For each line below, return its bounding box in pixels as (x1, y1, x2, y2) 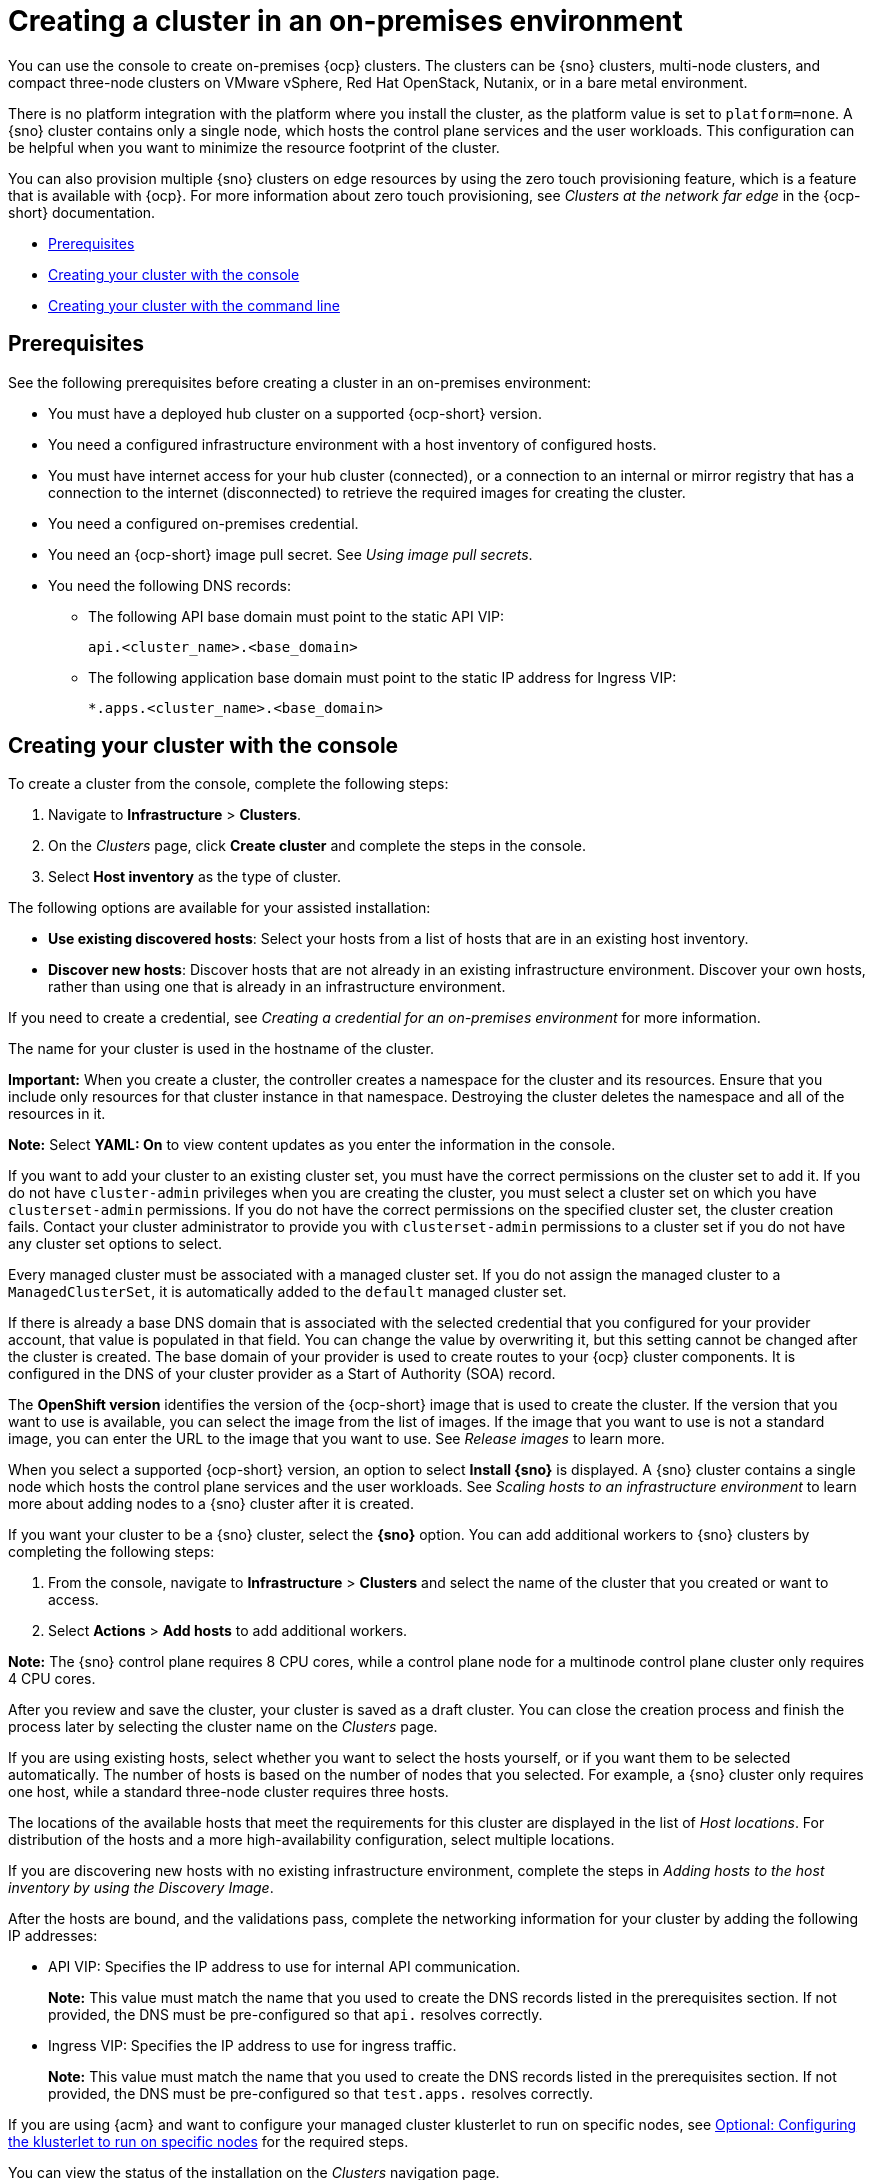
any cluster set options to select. (8, 1235, 223, 1253)
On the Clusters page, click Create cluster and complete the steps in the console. (48, 837, 586, 855)
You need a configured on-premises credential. (48, 514, 359, 532)
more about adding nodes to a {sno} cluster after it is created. (8, 1495, 414, 1513)
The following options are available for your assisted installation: (8, 899, 431, 917)
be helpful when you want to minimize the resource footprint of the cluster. (8, 138, 500, 156)
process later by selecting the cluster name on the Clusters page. (8, 1718, 438, 1736)
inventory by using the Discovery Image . (8, 1879, 274, 1897)
